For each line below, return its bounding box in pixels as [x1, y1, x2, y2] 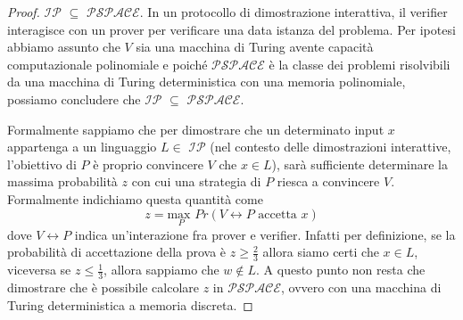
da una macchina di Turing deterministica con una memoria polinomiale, [7, 72, 406, 91]
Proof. [7, 3, 40, 21]
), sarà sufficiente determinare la [271, 154, 448, 173]
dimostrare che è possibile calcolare [7, 278, 199, 296]
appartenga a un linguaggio [7, 137, 157, 156]
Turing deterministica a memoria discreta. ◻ [7, 295, 253, 314]
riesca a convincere [277, 172, 380, 191]
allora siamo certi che [262, 242, 379, 261]
